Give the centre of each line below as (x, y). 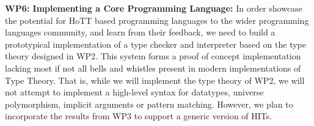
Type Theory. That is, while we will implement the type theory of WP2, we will (155, 80)
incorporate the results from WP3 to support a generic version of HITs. (139, 116)
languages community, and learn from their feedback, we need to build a (140, 32)
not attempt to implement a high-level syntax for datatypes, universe (134, 92)
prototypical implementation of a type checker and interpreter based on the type (155, 44)
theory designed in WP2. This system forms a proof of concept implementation (153, 56)
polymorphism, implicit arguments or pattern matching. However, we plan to (149, 104)
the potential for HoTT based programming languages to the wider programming (157, 20)
